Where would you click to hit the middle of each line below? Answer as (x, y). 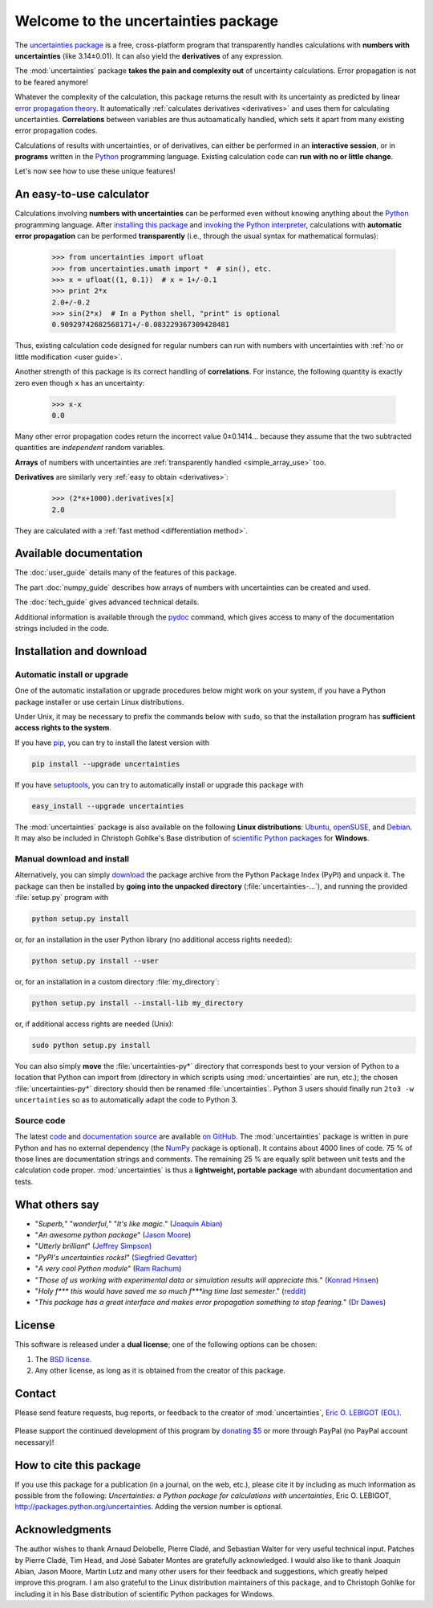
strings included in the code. (62, 628)
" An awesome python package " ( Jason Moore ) (113, 1235)
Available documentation (79, 553)
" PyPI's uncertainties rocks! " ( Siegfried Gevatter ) (116, 1257)
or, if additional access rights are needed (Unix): (94, 1024)
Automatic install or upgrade (72, 674)
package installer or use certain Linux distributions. (99, 702)
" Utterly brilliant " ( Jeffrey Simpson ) (93, 1246)
